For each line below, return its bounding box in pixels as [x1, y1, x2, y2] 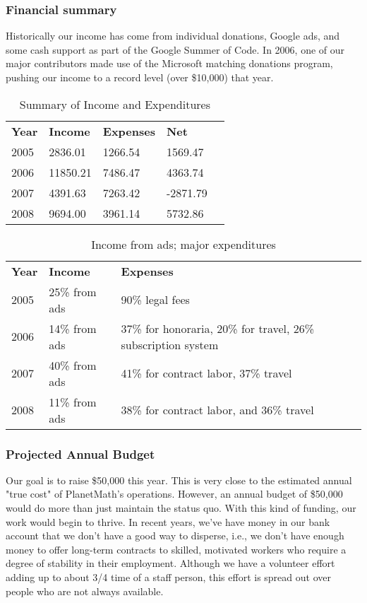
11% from [49, 393, 97, 410]
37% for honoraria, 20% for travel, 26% [121, 320, 315, 336]
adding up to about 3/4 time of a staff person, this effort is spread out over [6, 569, 331, 584]
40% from [49, 356, 97, 373]
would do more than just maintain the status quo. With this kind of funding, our [6, 500, 356, 515]
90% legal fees [121, 291, 190, 308]
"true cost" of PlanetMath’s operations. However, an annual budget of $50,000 [6, 486, 343, 501]
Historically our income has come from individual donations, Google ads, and [6, 28, 340, 43]
